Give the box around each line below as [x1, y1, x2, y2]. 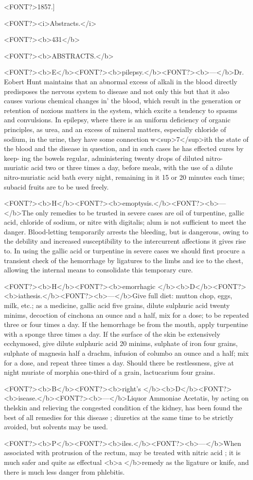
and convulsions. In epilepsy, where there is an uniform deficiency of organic [4, 115, 231, 125]
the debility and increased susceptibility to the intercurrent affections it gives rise [4, 236, 246, 246]
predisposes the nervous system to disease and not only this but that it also [4, 86, 230, 96]
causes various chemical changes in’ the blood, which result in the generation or [4, 96, 241, 106]
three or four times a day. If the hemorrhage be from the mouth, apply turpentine [4, 319, 248, 329]
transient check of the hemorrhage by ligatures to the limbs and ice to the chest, [4, 255, 243, 265]
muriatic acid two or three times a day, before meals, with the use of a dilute [4, 162, 233, 173]
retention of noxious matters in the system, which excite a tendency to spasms [4, 105, 237, 115]
